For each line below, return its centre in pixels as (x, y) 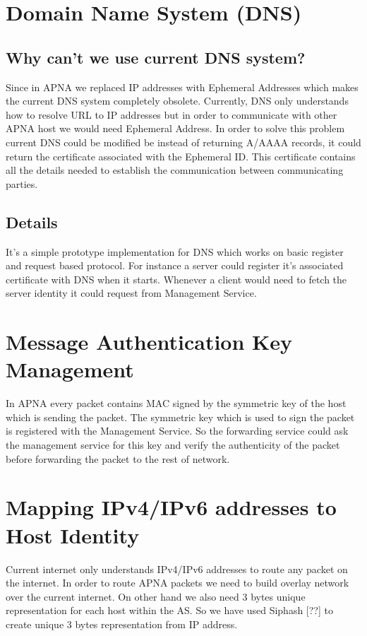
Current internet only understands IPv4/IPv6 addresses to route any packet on (177, 569)
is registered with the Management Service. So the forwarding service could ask (177, 431)
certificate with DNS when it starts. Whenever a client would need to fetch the (176, 279)
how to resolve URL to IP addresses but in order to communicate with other (172, 114)
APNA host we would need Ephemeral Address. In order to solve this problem (175, 128)
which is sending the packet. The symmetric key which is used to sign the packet (180, 417)
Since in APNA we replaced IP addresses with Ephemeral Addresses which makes (182, 87)
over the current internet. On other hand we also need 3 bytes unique (156, 596)
